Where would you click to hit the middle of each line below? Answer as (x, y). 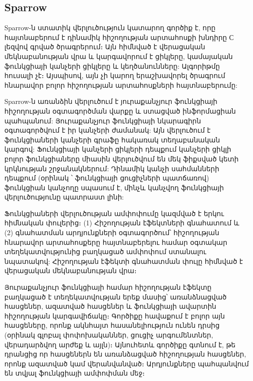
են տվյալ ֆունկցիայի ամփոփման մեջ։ (75, 373)
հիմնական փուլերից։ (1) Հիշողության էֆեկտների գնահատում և (122, 223)
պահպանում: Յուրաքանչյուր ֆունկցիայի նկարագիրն (103, 120)
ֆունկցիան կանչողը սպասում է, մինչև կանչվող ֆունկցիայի (114, 187)
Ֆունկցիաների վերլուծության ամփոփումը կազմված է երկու (114, 213)
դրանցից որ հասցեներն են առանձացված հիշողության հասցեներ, (125, 354)
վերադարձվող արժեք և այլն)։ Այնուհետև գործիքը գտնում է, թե (120, 344)
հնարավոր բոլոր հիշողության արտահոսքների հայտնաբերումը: (121, 85)
